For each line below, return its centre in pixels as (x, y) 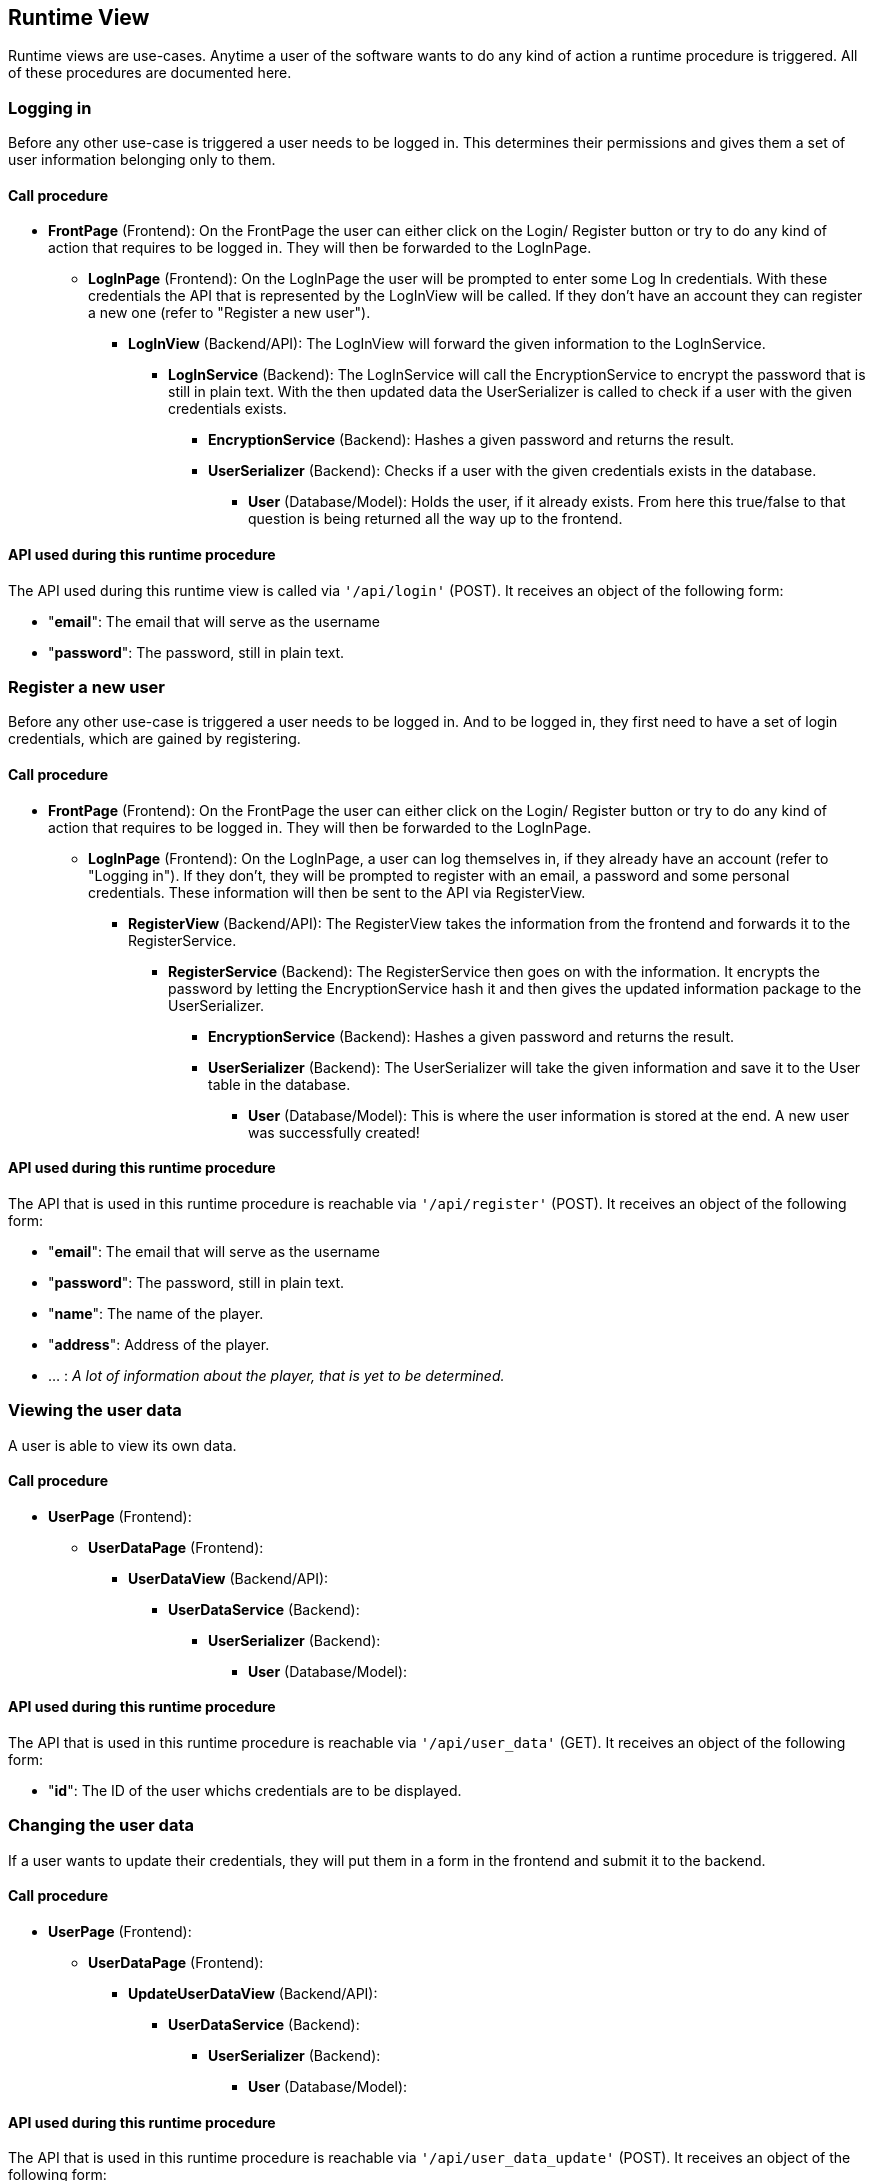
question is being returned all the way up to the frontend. (435, 519)
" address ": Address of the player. (159, 1344)
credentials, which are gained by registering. (154, 739)
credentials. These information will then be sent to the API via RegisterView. (337, 892)
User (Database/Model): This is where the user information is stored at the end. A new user (549, 1115)
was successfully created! (334, 1132)
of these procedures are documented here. (150, 73)
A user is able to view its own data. (122, 1445)
